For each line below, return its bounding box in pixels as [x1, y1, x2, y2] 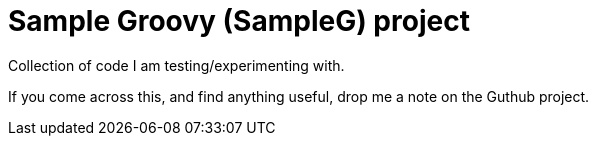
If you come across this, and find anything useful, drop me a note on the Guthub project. [8, 87, 590, 105]
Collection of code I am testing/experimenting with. [8, 56, 345, 74]
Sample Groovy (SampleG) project [8, 4, 470, 38]
